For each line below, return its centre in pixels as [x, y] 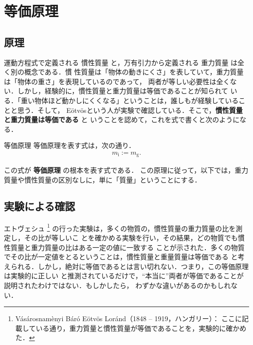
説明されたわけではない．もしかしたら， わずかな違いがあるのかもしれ [117, 285]
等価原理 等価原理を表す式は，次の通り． [70, 145]
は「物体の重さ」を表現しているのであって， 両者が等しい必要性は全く [117, 81]
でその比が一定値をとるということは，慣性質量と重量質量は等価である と [121, 257]
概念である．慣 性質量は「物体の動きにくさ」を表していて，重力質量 [134, 72]
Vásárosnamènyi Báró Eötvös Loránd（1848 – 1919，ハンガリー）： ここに [129, 318]
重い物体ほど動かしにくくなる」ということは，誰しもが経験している [130, 100]
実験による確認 [40, 206]
